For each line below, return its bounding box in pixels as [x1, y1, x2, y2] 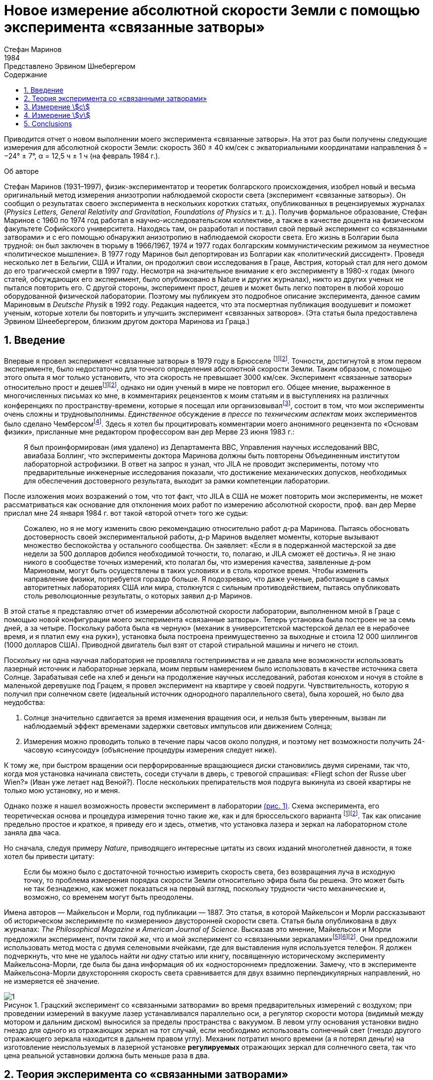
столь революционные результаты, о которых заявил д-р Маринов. [24, 592, 252, 600]
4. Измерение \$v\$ [24, 110, 91, 119]
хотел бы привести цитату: [4, 852, 95, 861]
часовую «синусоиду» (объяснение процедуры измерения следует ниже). [24, 746, 277, 755]
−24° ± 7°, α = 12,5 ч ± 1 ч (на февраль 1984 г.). [4, 151, 160, 160]
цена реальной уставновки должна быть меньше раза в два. [4, 1051, 210, 1060]
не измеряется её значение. [4, 976, 100, 985]
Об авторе [4, 166, 39, 175]
